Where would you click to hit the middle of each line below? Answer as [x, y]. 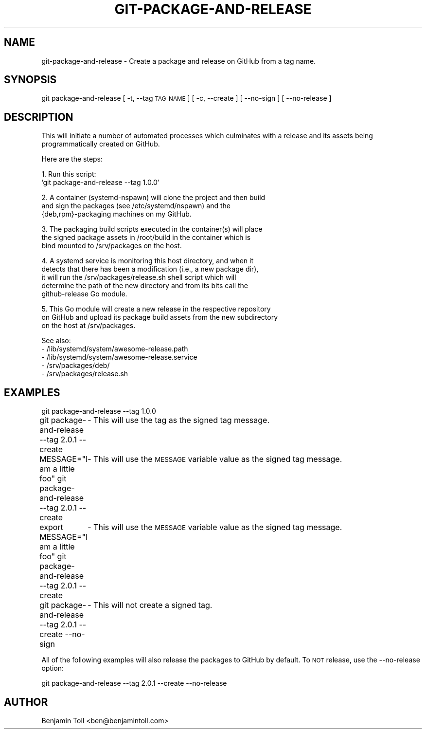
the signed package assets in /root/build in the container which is [146, 238]
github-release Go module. [84, 294]
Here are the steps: [72, 159]
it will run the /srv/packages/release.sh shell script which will [139, 277]
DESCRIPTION [39, 117]
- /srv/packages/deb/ [76, 366]
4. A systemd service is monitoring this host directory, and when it [148, 261]
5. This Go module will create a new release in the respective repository [156, 309]
